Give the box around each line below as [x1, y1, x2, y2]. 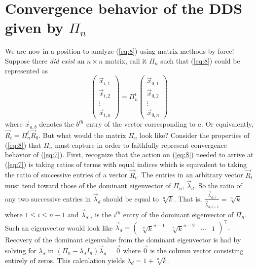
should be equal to [103, 193, 159, 203]
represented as [5, 65, 48, 75]
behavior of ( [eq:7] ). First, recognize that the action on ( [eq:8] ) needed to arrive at [5, 149, 254, 160]
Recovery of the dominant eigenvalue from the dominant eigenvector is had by [5, 235, 241, 245]
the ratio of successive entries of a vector [5, 169, 128, 180]
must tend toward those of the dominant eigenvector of [5, 180, 171, 191]
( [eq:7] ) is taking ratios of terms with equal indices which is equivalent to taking [5, 159, 247, 169]
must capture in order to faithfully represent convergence [55, 139, 227, 150]
